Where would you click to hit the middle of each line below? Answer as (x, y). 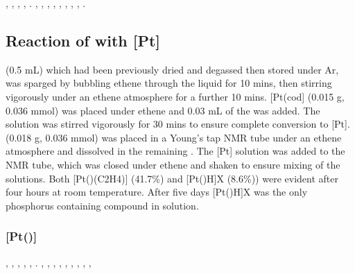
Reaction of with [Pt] (83, 40)
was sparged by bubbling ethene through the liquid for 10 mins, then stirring (169, 83)
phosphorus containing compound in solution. (102, 205)
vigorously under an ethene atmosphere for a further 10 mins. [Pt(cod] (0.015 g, (175, 96)
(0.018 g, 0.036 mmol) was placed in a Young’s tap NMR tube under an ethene (174, 137)
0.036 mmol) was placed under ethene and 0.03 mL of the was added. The (163, 110)
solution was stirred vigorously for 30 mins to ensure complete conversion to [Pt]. (178, 124)
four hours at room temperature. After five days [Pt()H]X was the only (157, 192)
